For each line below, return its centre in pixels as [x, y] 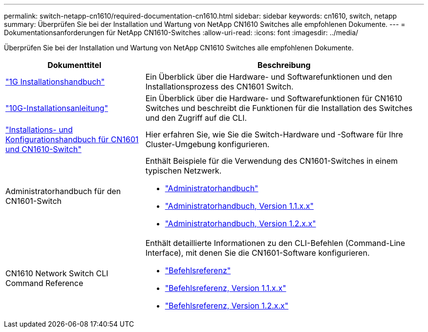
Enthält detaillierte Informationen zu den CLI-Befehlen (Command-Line [275, 243]
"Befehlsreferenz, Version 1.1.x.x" [225, 288]
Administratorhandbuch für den [63, 191]
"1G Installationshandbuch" [55, 82]
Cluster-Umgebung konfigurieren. [207, 144]
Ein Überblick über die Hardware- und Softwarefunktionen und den [269, 77]
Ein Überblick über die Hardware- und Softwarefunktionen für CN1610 [274, 98]
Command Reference [44, 283]
